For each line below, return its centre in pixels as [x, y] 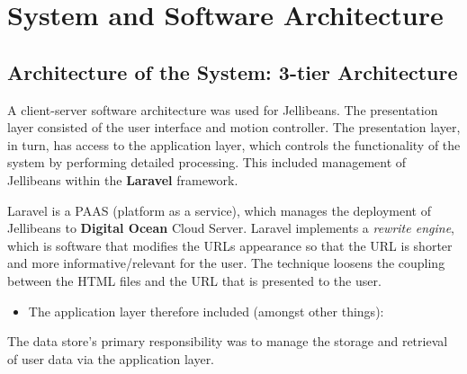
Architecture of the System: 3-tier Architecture [233, 71]
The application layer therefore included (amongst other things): [206, 311]
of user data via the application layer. [111, 358]
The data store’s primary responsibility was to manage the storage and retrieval [228, 341]
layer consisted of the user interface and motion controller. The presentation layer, [234, 127]
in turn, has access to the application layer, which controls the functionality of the [234, 144]
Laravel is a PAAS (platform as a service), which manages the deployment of [219, 210]
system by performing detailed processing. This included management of [207, 162]
